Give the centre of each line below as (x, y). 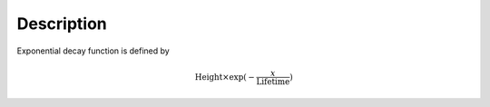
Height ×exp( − (225, 77)
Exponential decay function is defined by (93, 51)
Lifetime (273, 81)
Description (62, 24)
